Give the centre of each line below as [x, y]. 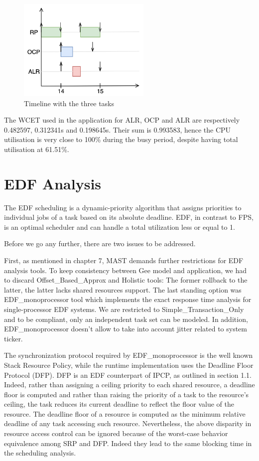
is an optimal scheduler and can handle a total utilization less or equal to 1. [120, 227]
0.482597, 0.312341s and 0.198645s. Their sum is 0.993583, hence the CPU [118, 129]
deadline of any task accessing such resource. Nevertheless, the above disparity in [128, 423]
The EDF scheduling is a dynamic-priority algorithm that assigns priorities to [123, 207]
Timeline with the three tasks [69, 103]
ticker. [13, 338]
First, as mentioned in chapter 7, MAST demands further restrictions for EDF [124, 260]
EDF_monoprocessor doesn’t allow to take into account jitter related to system [126, 329]
